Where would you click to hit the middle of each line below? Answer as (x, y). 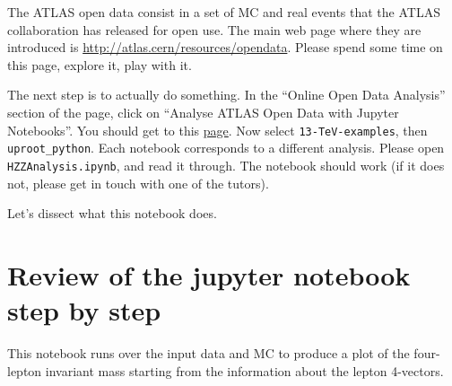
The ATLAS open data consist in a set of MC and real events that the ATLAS (224, 12)
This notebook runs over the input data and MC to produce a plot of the (209, 353)
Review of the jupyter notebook (209, 274)
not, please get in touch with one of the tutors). (138, 183)
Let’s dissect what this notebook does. (112, 213)
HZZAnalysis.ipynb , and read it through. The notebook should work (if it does (226, 165)
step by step (84, 310)
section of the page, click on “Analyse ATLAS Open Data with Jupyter (203, 112)
